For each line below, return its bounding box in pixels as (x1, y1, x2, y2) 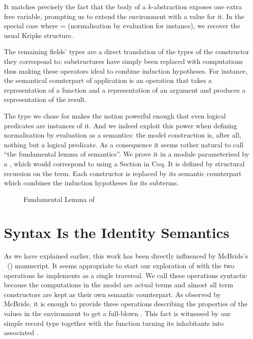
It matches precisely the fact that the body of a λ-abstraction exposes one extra (4, 1, 242, 11)
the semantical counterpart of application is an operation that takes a (4, 75, 212, 85)
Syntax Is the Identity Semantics (4, 222, 230, 242)
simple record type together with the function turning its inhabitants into (4, 318, 224, 328)
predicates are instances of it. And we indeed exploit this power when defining (4, 120, 237, 130)
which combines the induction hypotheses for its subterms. (4, 178, 179, 188)
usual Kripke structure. (4, 30, 73, 40)
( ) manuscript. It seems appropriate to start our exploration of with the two (7, 260, 234, 270)
